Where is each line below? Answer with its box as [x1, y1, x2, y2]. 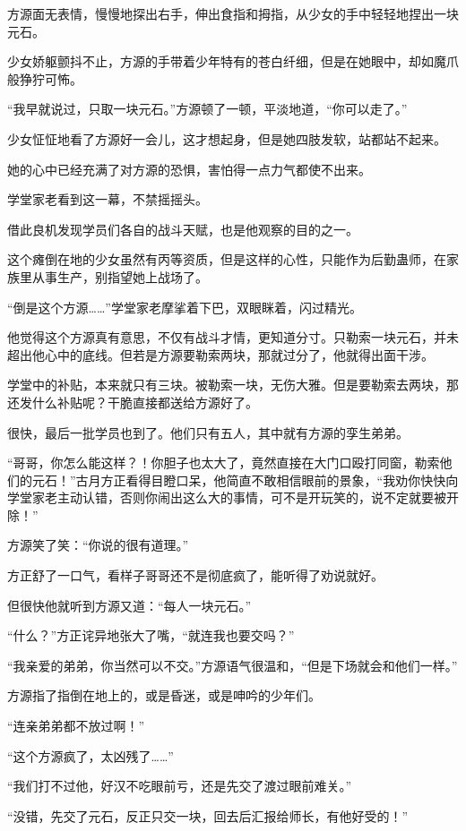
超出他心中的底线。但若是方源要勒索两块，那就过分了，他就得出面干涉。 [7, 345, 434, 364]
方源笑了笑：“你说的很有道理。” [7, 535, 189, 554]
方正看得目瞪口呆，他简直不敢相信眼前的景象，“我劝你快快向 [100, 470, 459, 489]
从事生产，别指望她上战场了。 [31, 267, 208, 286]
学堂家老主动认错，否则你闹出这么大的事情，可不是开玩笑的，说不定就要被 [7, 488, 446, 507]
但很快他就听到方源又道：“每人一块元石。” [7, 595, 252, 614]
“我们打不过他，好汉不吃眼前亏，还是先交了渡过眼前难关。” [7, 776, 352, 795]
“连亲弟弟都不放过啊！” [7, 716, 145, 735]
